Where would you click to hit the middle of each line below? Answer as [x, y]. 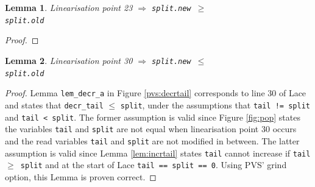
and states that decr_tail [54, 104]
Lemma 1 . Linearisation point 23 [69, 7]
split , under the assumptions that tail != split [215, 104]
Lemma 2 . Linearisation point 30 [69, 60]
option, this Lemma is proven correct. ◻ [81, 176]
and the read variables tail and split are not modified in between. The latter [152, 140]
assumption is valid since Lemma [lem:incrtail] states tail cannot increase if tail [158, 153]
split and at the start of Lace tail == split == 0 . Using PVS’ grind [154, 165]
